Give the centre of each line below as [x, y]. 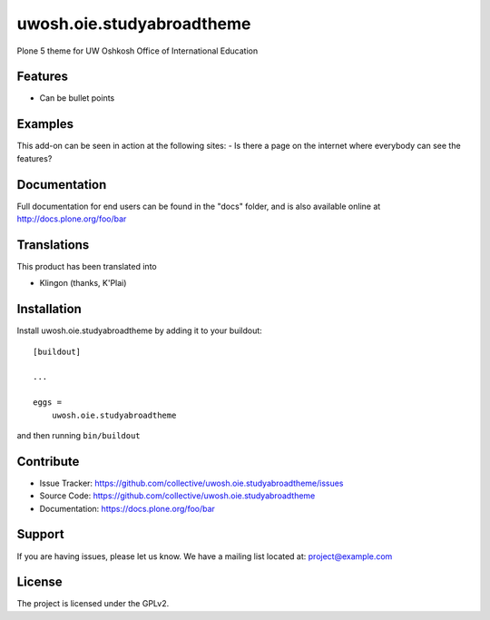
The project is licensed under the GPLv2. [93, 604]
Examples [45, 124]
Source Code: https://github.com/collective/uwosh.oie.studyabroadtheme [177, 496]
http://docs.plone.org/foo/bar [72, 219]
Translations [53, 245]
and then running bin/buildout [78, 435]
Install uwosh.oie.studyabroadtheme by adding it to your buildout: [139, 330]
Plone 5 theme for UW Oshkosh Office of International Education [137, 51]
